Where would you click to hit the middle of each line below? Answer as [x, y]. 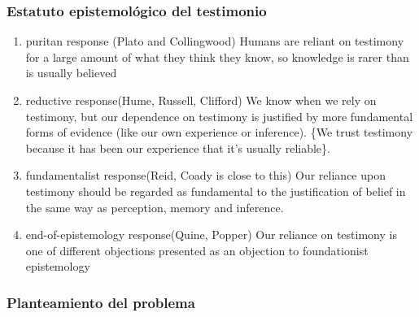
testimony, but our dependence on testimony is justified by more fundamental [219, 116]
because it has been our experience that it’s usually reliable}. [178, 148]
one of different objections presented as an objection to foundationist [197, 250]
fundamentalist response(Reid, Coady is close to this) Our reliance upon [205, 175]
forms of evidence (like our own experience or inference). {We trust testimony [219, 132]
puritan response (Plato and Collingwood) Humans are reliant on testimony [215, 41]
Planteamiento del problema [101, 302]
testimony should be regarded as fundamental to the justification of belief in [216, 191]
